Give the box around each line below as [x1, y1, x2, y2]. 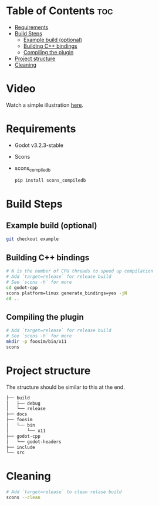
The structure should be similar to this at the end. [6, 383, 125, 391]
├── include [6, 444, 35, 450]
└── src [6, 450, 25, 455]
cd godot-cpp [6, 284, 38, 290]
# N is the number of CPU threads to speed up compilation [6, 268, 154, 274]
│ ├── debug [6, 400, 41, 406]
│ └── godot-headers [6, 438, 62, 445]
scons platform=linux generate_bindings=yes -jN [6, 290, 127, 296]
